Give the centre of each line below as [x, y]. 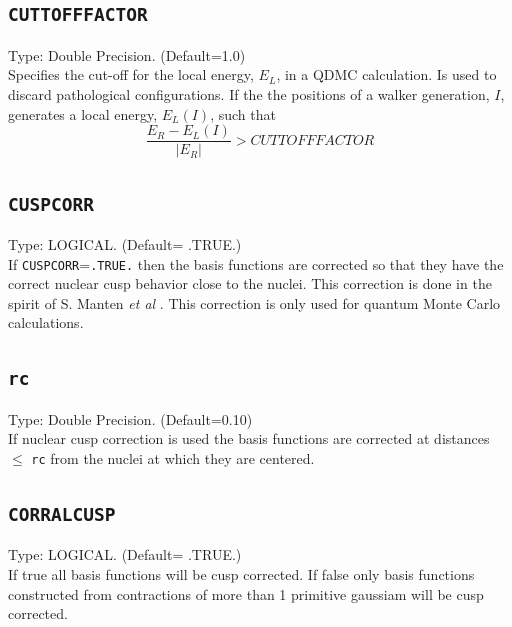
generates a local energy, [83, 113]
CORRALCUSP [62, 515]
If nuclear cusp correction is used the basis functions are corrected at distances [249, 438]
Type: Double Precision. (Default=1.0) [127, 54]
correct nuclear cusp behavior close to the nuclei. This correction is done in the [250, 283]
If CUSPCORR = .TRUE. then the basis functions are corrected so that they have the [256, 263]
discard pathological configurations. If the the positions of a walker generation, [249, 93]
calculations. [46, 322]
